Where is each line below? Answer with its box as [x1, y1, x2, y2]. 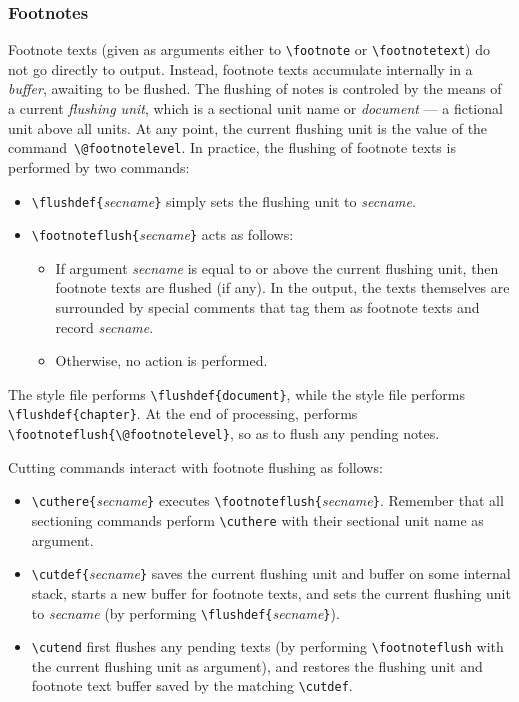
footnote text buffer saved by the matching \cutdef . [31, 675, 353, 696]
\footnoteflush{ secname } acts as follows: [31, 224, 294, 245]
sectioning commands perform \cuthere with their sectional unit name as [31, 510, 484, 530]
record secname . [55, 316, 154, 337]
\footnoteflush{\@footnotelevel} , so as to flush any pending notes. [8, 423, 440, 444]
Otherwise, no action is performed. [55, 350, 268, 371]
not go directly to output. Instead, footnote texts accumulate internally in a [8, 58, 473, 79]
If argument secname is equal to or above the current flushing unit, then [55, 257, 499, 278]
